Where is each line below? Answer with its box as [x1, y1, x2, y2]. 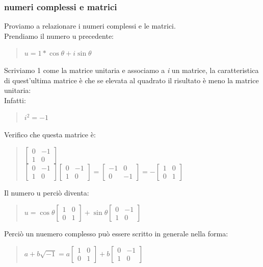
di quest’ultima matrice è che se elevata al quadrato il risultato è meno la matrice [4, 75, 259, 85]
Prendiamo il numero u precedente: [4, 30, 114, 41]
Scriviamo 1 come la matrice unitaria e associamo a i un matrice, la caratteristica [4, 65, 259, 75]
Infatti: [4, 94, 26, 105]
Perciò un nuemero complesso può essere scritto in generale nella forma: [4, 228, 228, 239]
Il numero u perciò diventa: [4, 187, 89, 198]
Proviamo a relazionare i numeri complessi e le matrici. [4, 20, 176, 31]
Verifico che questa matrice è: [4, 129, 96, 139]
